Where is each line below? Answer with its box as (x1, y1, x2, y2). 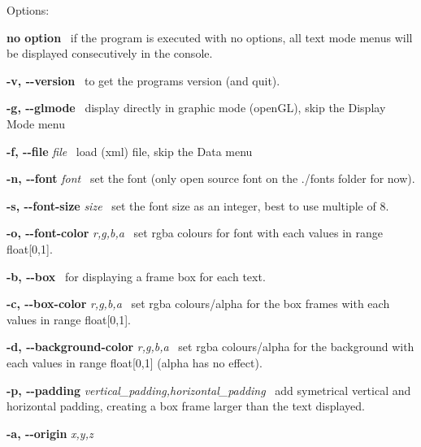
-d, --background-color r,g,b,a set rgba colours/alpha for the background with (7, 338, 414, 355)
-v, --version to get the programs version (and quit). (7, 72, 280, 89)
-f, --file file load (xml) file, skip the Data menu (7, 142, 253, 159)
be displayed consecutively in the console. (7, 45, 213, 62)
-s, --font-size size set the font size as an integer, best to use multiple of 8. (7, 197, 389, 214)
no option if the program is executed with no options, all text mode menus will (7, 28, 413, 46)
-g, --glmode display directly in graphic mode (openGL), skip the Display (7, 99, 386, 116)
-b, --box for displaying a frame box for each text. (7, 267, 266, 284)
